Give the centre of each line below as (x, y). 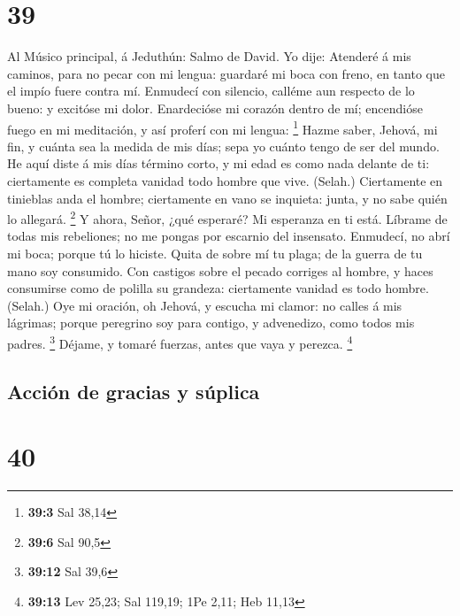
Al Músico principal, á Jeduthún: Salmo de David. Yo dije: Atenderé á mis (209, 56)
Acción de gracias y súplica (134, 391)
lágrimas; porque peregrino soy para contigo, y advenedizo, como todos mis (211, 323)
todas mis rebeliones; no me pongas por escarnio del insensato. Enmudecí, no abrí (229, 236)
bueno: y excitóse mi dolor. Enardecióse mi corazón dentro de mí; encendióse (215, 108)
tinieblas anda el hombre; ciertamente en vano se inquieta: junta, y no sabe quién (227, 198)
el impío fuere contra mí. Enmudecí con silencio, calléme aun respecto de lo (211, 91)
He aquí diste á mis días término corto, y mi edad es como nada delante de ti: (218, 163)
